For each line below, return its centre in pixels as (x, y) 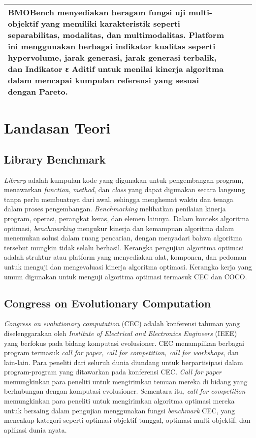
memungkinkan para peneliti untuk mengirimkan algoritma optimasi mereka (119, 401)
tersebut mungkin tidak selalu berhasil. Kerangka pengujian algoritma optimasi (124, 247)
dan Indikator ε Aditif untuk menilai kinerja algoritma (116, 69)
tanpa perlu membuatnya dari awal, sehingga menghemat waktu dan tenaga (119, 199)
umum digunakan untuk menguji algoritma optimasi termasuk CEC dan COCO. (126, 276)
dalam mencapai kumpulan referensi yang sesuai (104, 80)
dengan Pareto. (38, 91)
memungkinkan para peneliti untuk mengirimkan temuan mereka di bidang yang (126, 381)
